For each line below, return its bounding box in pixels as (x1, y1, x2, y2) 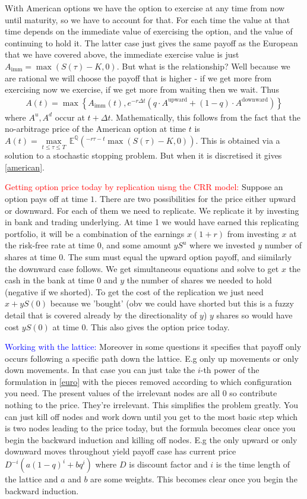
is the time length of (216, 458, 290, 470)
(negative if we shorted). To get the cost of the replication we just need (5, 285, 264, 298)
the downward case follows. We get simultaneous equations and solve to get (5, 262, 279, 274)
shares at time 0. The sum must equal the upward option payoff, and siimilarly (5, 250, 292, 263)
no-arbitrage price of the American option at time (5, 122, 186, 135)
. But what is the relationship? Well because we (116, 59, 290, 72)
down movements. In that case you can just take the (5, 364, 195, 376)
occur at (55, 110, 85, 123)
